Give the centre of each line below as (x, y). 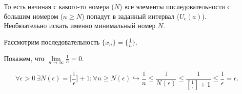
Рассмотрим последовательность (52, 41)
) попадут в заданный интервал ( (131, 16)
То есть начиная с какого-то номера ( (59, 6)
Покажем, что (24, 58)
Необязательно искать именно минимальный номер (80, 25)
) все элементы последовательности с (175, 6)
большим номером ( (34, 16)
